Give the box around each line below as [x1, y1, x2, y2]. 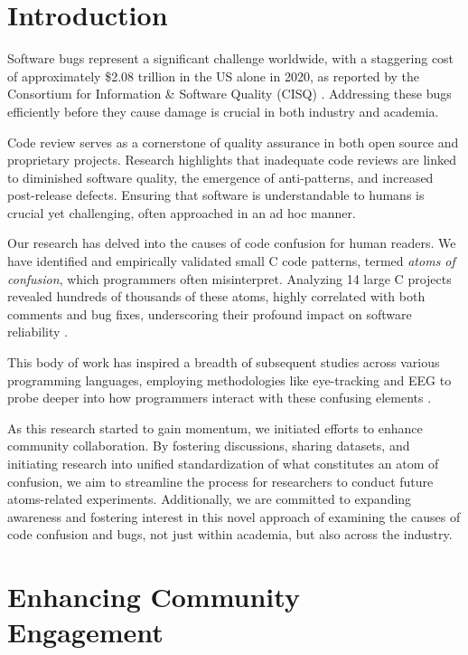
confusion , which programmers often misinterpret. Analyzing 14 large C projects [7, 269, 452, 288]
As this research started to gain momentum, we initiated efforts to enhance [7, 418, 423, 437]
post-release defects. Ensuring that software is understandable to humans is [7, 185, 425, 204]
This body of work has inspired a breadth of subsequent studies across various [7, 353, 440, 372]
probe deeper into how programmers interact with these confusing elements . [7, 388, 432, 407]
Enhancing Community [7, 578, 300, 615]
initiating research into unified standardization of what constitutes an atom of [7, 454, 439, 472]
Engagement [7, 613, 164, 650]
